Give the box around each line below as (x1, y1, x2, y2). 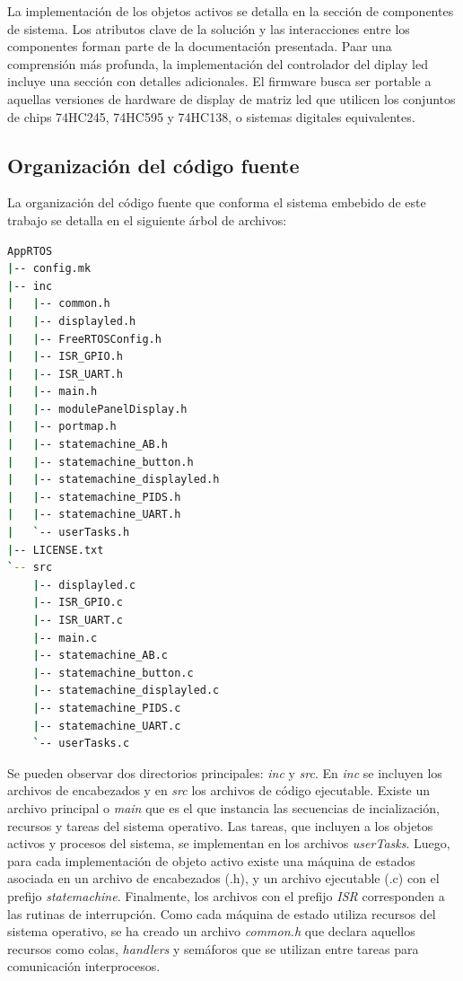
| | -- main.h (7, 385, 98, 399)
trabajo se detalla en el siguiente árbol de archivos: (7, 210, 287, 229)
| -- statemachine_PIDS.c (32, 701, 181, 714)
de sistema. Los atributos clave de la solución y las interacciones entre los (7, 19, 410, 38)
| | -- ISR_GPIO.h (7, 350, 123, 363)
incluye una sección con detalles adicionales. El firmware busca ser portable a (7, 72, 432, 91)
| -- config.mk (7, 262, 92, 276)
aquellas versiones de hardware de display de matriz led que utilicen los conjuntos (7, 89, 456, 108)
